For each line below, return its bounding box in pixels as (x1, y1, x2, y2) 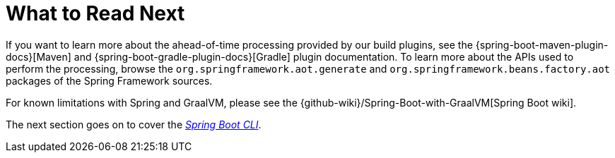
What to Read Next (6, 1, 185, 25)
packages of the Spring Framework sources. (6, 74, 213, 87)
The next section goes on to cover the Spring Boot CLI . (6, 118, 262, 130)
